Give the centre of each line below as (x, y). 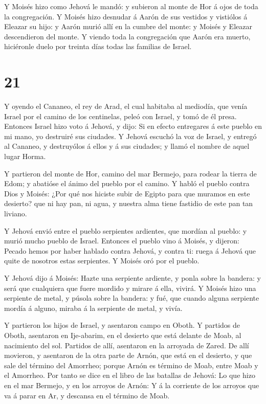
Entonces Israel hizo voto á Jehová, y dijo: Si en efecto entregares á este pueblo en (133, 126)
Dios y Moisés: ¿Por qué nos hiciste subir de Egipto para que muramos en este (127, 193)
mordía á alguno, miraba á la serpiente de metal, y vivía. (93, 308)
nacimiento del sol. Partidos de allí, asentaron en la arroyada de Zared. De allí (127, 345)
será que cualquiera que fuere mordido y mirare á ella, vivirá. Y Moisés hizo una (130, 288)
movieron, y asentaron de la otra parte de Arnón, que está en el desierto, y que (128, 355)
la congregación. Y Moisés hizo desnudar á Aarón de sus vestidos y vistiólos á (126, 16)
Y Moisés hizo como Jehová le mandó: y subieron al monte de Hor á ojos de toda (131, 6)
